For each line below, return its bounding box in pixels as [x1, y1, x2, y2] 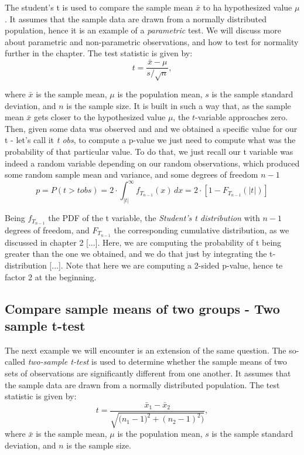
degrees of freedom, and [5, 223, 90, 236]
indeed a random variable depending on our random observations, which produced [5, 157, 300, 169]
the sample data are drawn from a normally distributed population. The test [5, 378, 280, 391]
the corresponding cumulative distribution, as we [114, 223, 289, 236]
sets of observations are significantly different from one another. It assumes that [5, 367, 291, 379]
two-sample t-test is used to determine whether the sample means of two [28, 355, 287, 368]
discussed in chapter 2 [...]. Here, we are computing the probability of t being [5, 236, 282, 248]
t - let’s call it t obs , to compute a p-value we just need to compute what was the [5, 134, 296, 146]
